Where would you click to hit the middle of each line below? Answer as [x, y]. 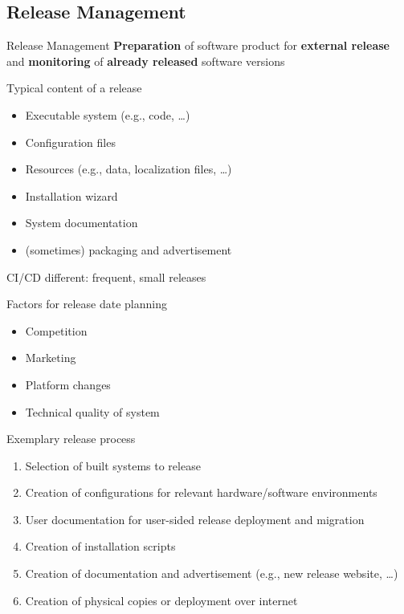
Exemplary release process [71, 439]
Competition [56, 330]
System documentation [82, 223]
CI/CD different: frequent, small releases [106, 277]
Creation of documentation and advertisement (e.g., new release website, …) [212, 573]
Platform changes [68, 384]
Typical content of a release [74, 88]
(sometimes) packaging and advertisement [129, 249]
